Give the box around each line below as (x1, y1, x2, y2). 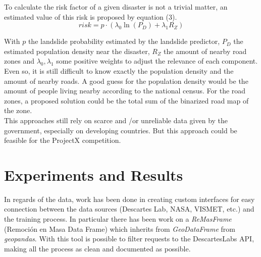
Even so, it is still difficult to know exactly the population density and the (4, 65, 234, 76)
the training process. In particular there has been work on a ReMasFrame (4, 214, 232, 224)
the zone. (4, 105, 32, 116)
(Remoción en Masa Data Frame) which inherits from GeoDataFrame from (4, 223, 235, 234)
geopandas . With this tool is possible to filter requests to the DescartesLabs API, (4, 233, 254, 244)
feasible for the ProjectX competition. (4, 135, 121, 145)
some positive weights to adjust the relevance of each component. (56, 56, 258, 66)
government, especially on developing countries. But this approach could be (4, 125, 237, 135)
